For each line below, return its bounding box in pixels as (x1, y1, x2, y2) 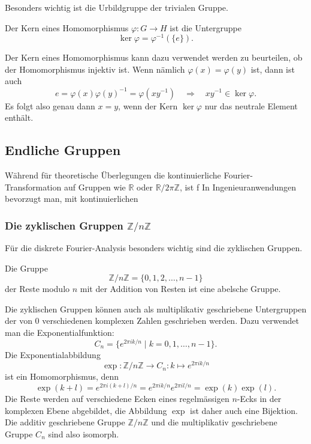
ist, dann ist (250, 62, 295, 75)
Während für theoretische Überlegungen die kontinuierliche (5, 168, 221, 181)
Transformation (5, 180, 62, 193)
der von (5, 314, 32, 327)
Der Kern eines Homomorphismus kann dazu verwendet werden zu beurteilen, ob (5, 51, 303, 64)
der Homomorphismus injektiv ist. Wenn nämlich (5, 62, 185, 75)
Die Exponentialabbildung (5, 348, 101, 360)
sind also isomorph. (48, 427, 119, 440)
